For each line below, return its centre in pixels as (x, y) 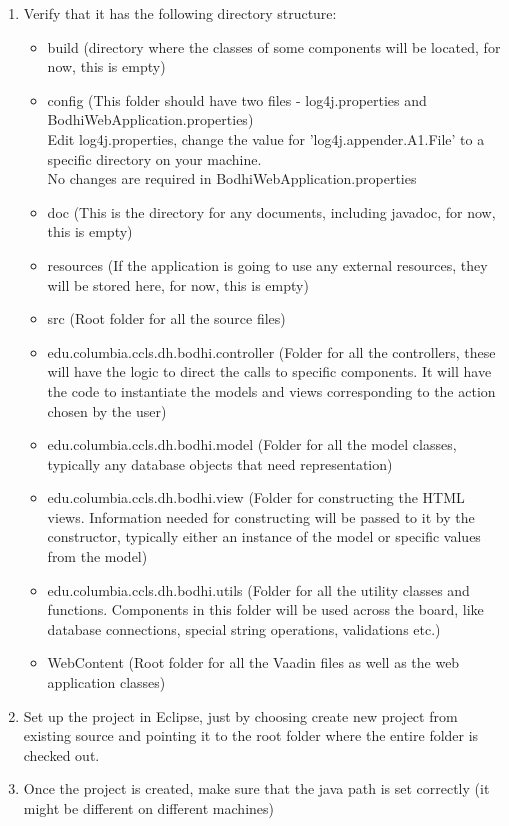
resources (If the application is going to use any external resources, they (267, 264)
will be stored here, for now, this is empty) (178, 284)
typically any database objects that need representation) (220, 463)
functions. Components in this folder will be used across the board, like (265, 609)
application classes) (106, 682)
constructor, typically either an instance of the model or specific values (264, 536)
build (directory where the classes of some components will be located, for (274, 46)
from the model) (97, 556)
